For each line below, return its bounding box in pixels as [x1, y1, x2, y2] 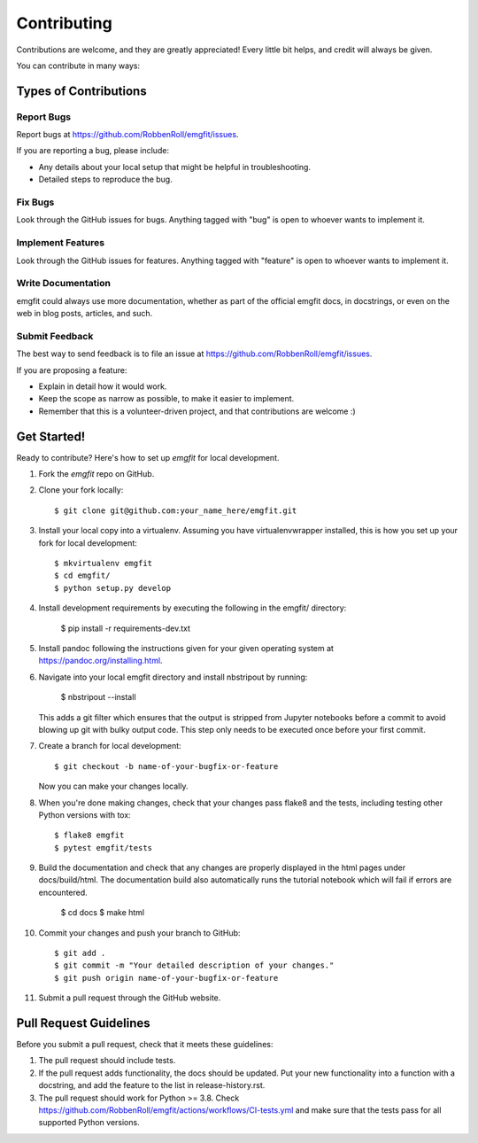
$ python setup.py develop [54, 583, 172, 593]
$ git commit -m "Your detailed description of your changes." [54, 960, 335, 970]
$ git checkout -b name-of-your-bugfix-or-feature [54, 761, 279, 771]
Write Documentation [16, 277, 111, 290]
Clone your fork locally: [38, 485, 124, 495]
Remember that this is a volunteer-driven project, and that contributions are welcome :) [38, 406, 356, 416]
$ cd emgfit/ [54, 571, 111, 580]
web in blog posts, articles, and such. [16, 308, 153, 319]
